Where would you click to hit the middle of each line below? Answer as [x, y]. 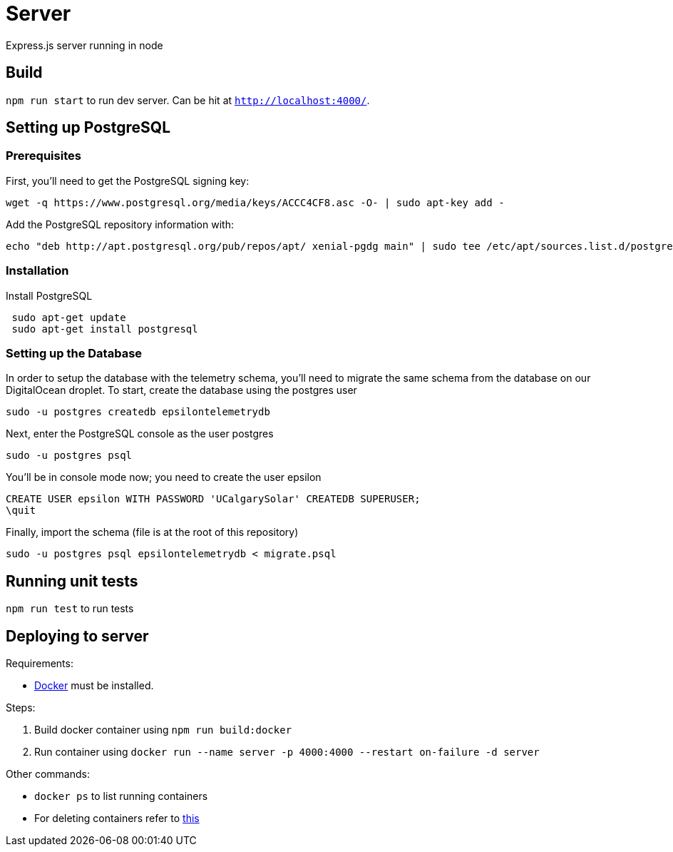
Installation [37, 271]
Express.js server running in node [84, 45]
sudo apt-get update [69, 317]
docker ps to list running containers [121, 796]
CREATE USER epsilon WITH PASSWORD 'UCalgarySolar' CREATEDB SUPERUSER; [213, 499]
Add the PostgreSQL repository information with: [120, 224]
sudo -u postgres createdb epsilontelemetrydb [138, 412]
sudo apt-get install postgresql [105, 329]
